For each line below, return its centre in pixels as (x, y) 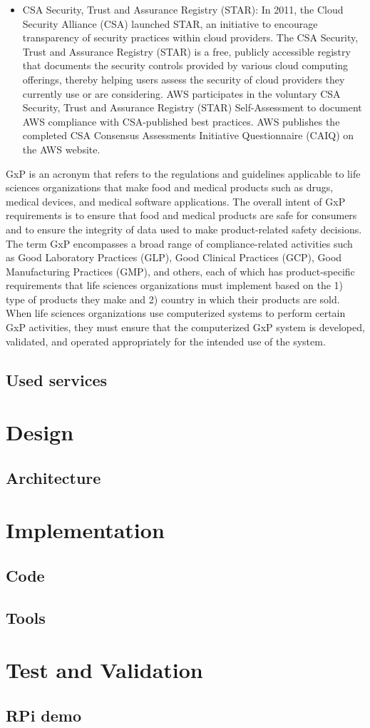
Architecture (53, 477)
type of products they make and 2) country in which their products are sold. (173, 299)
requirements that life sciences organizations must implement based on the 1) (175, 285)
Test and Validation (104, 670)
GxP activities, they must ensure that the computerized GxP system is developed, (185, 327)
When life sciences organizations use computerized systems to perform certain (176, 313)
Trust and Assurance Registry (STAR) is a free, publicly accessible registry (186, 51)
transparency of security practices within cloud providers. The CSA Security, (190, 37)
